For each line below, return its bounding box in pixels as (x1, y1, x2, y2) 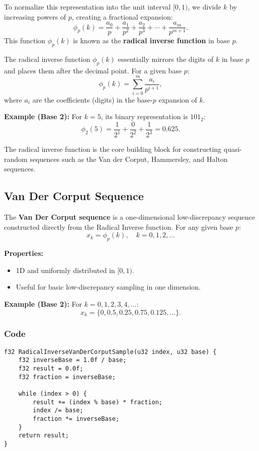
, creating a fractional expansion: (71, 11, 173, 22)
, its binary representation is (101, 111, 188, 122)
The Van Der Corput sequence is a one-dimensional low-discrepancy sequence (4, 212, 255, 222)
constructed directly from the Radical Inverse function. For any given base (4, 221, 233, 232)
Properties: (4, 248, 44, 258)
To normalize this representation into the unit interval (4, 2, 171, 12)
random (4, 153, 28, 164)
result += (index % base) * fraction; (33, 398, 162, 406)
